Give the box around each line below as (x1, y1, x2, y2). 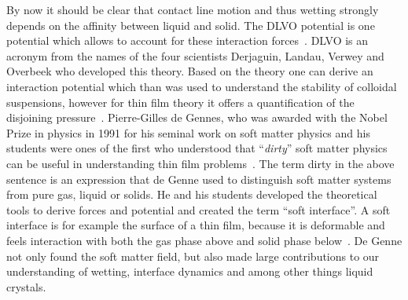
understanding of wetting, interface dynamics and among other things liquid (6, 263, 373, 280)
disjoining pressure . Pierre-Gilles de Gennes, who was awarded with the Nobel (6, 109, 388, 126)
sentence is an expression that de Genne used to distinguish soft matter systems (6, 170, 391, 187)
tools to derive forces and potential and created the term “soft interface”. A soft (6, 201, 391, 218)
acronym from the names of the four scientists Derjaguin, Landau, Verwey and (6, 47, 384, 64)
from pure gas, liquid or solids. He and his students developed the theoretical (6, 186, 377, 203)
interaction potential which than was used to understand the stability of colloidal (6, 78, 397, 94)
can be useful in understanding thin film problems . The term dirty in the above (6, 155, 395, 171)
